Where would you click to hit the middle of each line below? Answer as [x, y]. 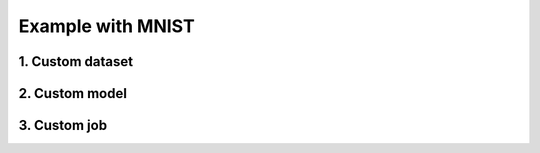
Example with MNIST [106, 26]
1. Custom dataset [76, 61]
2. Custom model [72, 93]
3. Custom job [63, 125]
